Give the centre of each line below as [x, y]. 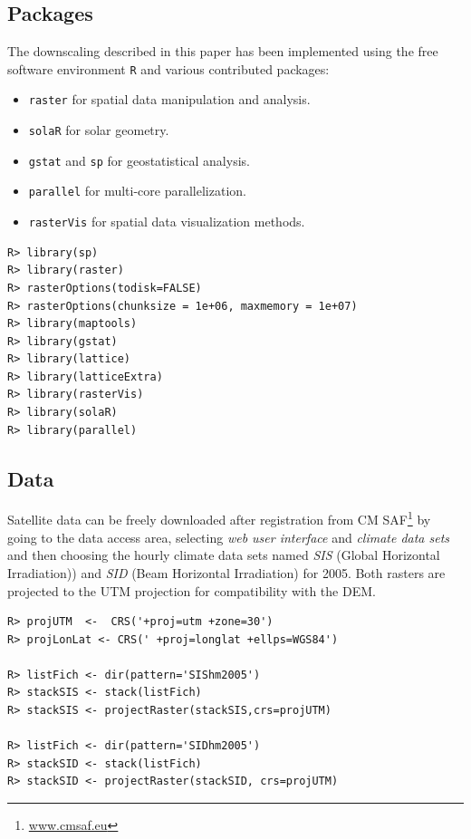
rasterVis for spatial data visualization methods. [167, 222]
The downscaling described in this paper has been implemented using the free [223, 51]
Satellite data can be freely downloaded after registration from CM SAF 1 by [219, 518]
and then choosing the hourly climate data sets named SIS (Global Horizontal [224, 555]
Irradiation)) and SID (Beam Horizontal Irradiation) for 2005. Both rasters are [226, 572]
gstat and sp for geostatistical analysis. [139, 160]
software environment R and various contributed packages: [168, 68]
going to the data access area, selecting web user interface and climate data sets [229, 537]
